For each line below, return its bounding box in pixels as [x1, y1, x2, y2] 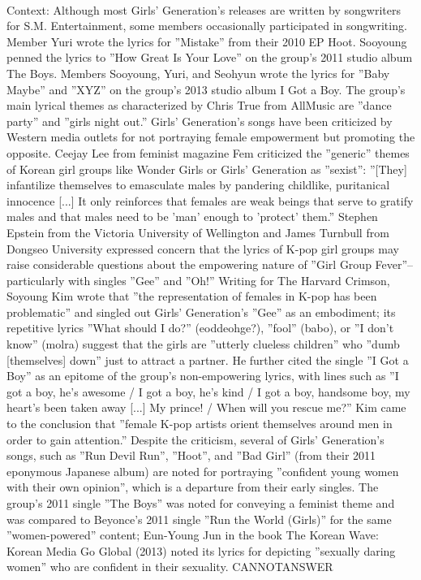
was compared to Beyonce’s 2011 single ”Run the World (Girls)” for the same [6, 510, 392, 527]
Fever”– [375, 256, 414, 273]
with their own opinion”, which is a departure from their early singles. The [6, 478, 379, 496]
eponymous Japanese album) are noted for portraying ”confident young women [6, 462, 399, 479]
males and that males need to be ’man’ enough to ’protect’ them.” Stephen [6, 208, 378, 225]
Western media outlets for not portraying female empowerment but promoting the [6, 128, 415, 145]
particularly [6, 271, 65, 288]
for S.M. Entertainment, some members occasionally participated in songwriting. [6, 17, 407, 34]
